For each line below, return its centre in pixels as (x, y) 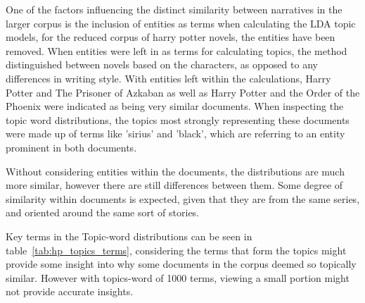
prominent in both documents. (71, 147)
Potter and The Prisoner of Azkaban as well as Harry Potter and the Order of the (183, 92)
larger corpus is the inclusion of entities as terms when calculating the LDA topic (181, 23)
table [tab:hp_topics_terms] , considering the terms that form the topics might (176, 250)
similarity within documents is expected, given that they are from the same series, (183, 198)
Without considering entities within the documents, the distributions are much (175, 171)
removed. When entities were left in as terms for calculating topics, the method (177, 50)
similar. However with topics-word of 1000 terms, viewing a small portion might (178, 277)
